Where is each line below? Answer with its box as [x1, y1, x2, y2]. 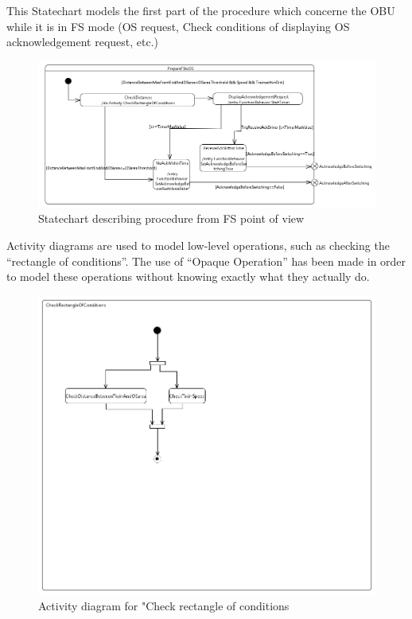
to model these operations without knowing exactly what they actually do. [6, 268, 370, 285]
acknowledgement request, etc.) [6, 33, 159, 50]
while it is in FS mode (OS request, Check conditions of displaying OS [6, 18, 350, 34]
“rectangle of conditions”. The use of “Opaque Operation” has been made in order [6, 252, 406, 269]
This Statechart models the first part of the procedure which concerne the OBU [6, 2, 395, 18]
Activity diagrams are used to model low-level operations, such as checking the [6, 237, 390, 253]
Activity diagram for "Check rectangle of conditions [38, 598, 290, 614]
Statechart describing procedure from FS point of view [38, 210, 305, 227]
